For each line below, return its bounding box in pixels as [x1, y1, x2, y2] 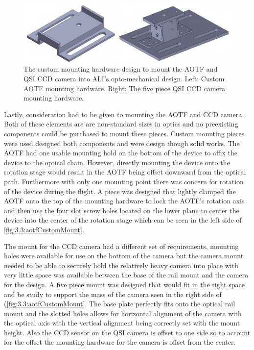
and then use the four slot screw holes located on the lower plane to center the [4, 205, 239, 215]
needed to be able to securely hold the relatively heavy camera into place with [4, 260, 238, 270]
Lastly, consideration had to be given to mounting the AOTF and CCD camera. [4, 109, 244, 119]
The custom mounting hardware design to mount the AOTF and [23, 64, 218, 74]
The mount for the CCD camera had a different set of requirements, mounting [4, 241, 239, 251]
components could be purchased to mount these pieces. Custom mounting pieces [4, 128, 245, 138]
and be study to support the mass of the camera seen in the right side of [4, 289, 222, 299]
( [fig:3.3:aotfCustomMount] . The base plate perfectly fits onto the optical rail [4, 299, 235, 309]
